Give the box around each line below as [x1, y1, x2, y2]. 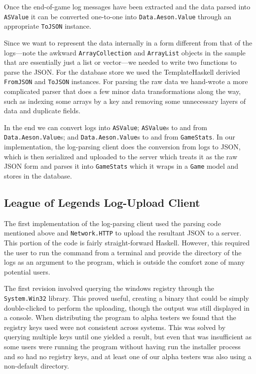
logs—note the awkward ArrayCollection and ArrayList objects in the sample [4, 47, 246, 57]
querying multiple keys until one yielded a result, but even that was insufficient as [4, 331, 252, 342]
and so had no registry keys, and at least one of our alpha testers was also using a [4, 351, 252, 361]
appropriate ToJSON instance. [4, 21, 91, 31]
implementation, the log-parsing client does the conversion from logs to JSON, [4, 141, 241, 152]
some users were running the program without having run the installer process [4, 341, 241, 351]
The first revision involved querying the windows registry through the [4, 283, 215, 293]
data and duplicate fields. [4, 105, 80, 116]
